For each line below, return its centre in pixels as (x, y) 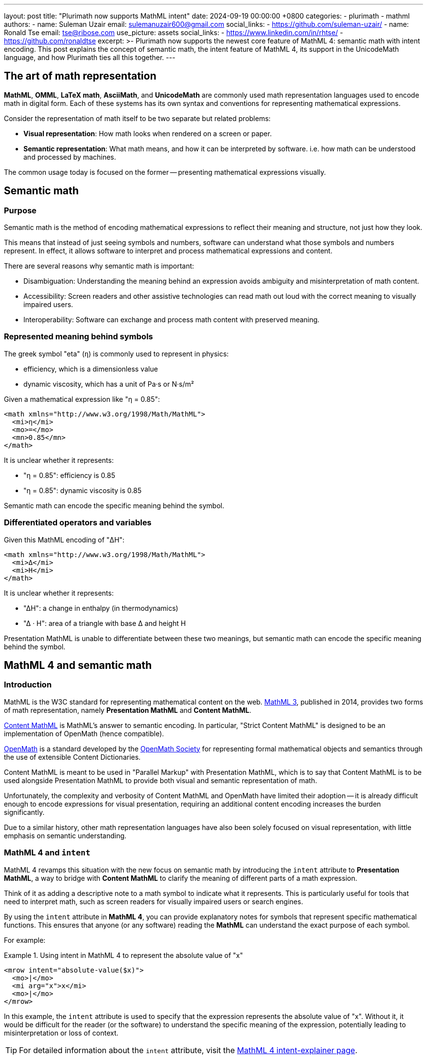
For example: (25, 940)
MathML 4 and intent (47, 853)
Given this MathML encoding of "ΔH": (64, 540)
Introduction (28, 685)
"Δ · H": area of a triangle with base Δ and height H (105, 623)
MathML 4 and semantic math (78, 665)
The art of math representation (80, 76)
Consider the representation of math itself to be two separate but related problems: (137, 118)
